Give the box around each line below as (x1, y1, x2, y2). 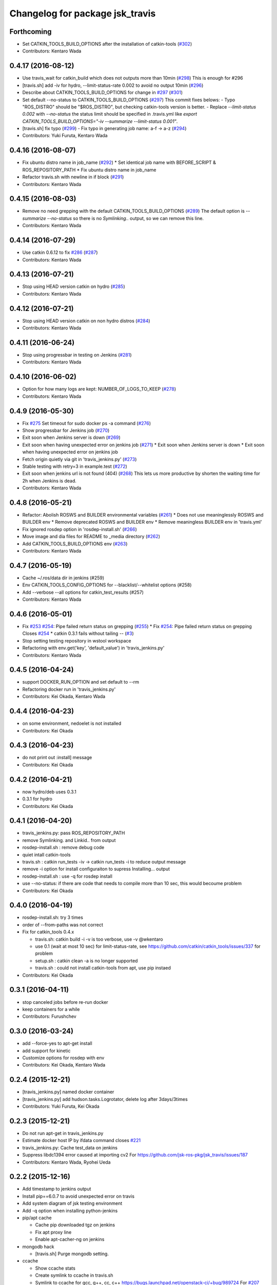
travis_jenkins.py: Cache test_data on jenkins (22, 1144, 118, 1151)
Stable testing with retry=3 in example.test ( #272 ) (22, 463, 128, 469)
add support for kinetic (22, 1048, 71, 1054)
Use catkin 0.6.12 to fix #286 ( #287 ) (22, 249, 98, 255)
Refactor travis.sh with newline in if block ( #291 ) (22, 174, 124, 180)
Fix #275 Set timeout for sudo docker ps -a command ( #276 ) (22, 420, 151, 426)
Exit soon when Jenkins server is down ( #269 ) (22, 434, 121, 440)
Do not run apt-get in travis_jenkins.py (22, 1130, 104, 1136)
